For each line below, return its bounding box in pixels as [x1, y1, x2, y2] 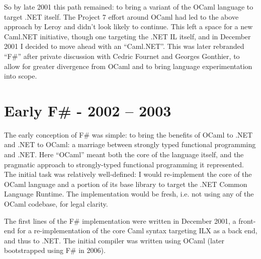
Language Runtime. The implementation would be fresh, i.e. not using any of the [4, 188, 254, 199]
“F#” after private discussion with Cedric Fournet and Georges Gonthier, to [4, 50, 240, 61]
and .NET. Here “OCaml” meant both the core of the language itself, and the [4, 149, 244, 160]
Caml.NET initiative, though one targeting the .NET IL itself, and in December [4, 31, 251, 41]
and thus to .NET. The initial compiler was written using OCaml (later [4, 235, 225, 245]
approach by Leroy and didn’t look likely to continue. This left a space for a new [4, 21, 253, 32]
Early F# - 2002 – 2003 [4, 100, 171, 120]
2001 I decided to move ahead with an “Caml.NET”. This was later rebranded [4, 41, 244, 51]
